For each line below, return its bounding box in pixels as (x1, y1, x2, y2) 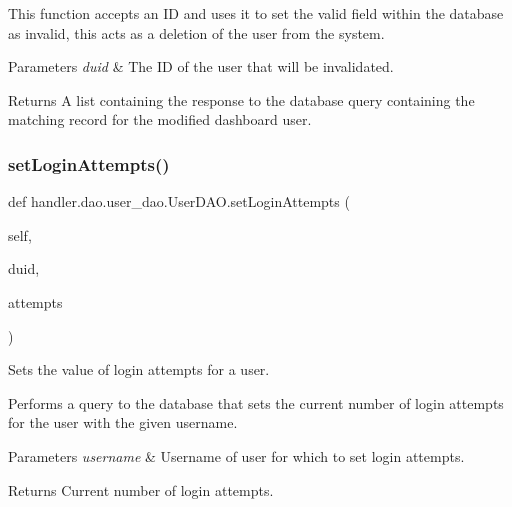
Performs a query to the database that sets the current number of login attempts (8, 392, 504, 413)
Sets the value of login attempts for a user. (8, 359, 270, 380)
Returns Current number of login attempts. (8, 479, 274, 500)
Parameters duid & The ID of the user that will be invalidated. (8, 56, 394, 77)
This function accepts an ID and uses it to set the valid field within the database (8, 3, 504, 23)
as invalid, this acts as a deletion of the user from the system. (8, 22, 385, 43)
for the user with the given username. (8, 412, 238, 433)
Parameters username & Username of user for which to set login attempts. (8, 445, 465, 466)
